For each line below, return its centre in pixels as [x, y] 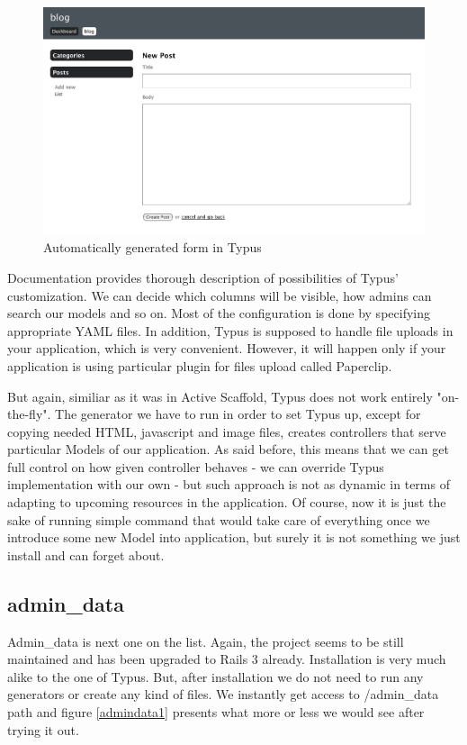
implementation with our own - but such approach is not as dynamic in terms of [229, 484]
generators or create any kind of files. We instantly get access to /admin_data [223, 694]
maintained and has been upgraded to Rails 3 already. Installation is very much [227, 659]
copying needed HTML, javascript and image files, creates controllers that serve [227, 431]
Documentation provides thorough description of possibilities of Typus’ [203, 277]
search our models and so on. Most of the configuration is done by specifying [219, 313]
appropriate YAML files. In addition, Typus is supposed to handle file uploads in [230, 330]
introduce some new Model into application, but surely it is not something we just [234, 537]
